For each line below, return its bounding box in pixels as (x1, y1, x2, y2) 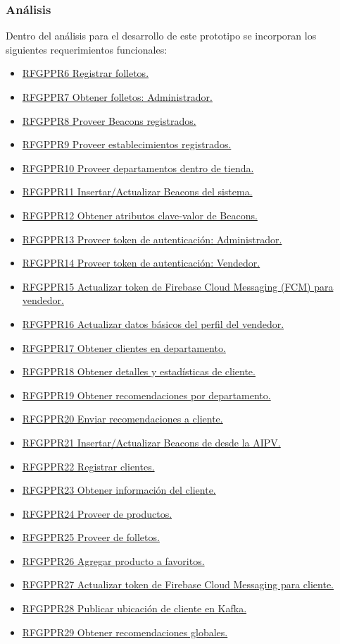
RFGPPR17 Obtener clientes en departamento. (22, 340, 226, 355)
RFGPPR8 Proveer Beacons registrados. (22, 113, 196, 128)
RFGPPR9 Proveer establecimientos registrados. (22, 137, 232, 152)
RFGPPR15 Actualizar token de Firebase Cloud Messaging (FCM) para (22, 279, 334, 293)
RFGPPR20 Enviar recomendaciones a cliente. (22, 411, 223, 426)
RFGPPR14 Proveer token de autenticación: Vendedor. (22, 255, 260, 270)
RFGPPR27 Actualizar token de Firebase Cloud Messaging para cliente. (22, 577, 334, 592)
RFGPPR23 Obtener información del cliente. (22, 482, 216, 497)
